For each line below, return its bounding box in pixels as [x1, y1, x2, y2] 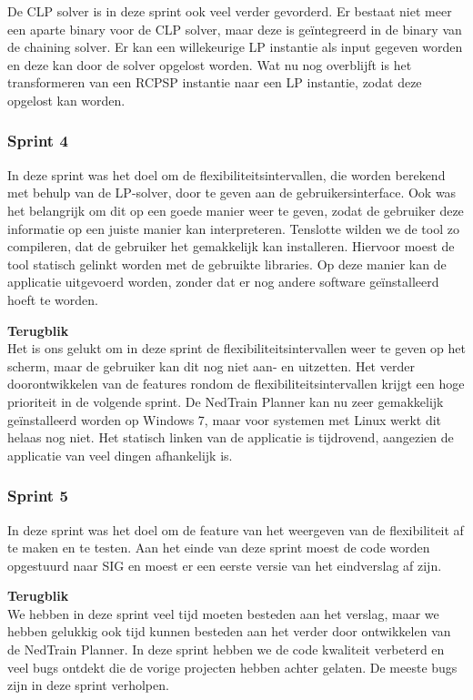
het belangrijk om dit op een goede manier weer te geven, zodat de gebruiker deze [7, 200, 464, 219]
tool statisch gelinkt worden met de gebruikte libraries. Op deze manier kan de [7, 254, 447, 273]
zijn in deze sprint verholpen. [7, 675, 169, 695]
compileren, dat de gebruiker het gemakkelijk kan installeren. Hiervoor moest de [7, 237, 455, 256]
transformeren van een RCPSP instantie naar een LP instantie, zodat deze [7, 73, 422, 92]
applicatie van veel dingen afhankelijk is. [7, 445, 233, 464]
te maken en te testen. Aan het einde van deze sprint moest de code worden [7, 538, 430, 557]
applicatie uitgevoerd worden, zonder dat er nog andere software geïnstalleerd [7, 272, 439, 291]
